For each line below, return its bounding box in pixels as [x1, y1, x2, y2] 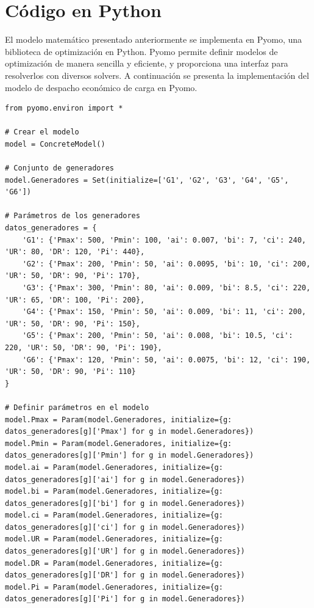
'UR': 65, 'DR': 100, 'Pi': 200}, [5, 295, 145, 304]
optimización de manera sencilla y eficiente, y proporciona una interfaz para [5, 57, 288, 70]
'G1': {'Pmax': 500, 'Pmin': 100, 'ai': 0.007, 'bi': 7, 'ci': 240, [22, 235, 306, 244]
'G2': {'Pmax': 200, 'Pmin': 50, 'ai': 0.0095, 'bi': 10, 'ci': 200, [22, 259, 311, 268]
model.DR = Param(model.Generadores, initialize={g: [5, 559, 223, 568]
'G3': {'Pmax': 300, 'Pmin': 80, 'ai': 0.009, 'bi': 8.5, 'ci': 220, [22, 284, 311, 292]
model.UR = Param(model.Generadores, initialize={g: [5, 535, 223, 544]
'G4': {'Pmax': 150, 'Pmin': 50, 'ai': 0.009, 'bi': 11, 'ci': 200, [22, 307, 306, 317]
